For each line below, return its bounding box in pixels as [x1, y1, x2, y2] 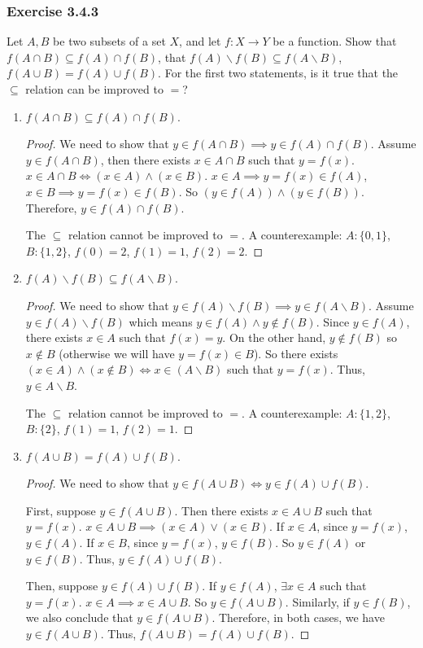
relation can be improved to [25, 81, 164, 97]
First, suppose [25, 501, 96, 519]
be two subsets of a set [53, 33, 166, 50]
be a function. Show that [273, 33, 397, 50]
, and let [179, 33, 221, 50]
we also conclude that [25, 609, 133, 626]
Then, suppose [25, 577, 98, 594]
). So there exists [253, 344, 338, 361]
